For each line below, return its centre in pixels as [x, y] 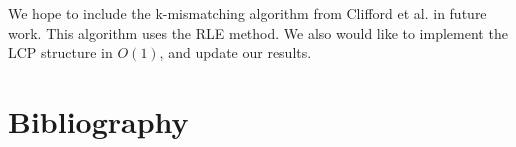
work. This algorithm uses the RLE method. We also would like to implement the [258, 32]
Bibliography [98, 120]
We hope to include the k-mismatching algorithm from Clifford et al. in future [247, 13]
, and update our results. [235, 52]
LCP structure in [60, 52]
